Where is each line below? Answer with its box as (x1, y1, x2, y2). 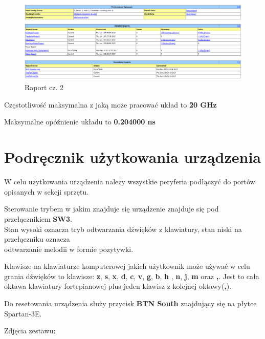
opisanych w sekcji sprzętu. (4, 186, 89, 197)
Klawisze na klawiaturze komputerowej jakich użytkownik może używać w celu (4, 261, 250, 271)
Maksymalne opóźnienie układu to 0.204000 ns (4, 116, 156, 127)
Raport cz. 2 (25, 82, 64, 93)
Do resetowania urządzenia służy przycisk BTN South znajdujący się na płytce (4, 298, 257, 309)
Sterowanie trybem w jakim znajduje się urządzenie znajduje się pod (4, 203, 219, 214)
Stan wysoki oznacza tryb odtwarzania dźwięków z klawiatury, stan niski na (4, 223, 242, 234)
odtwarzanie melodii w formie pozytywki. (4, 243, 134, 254)
